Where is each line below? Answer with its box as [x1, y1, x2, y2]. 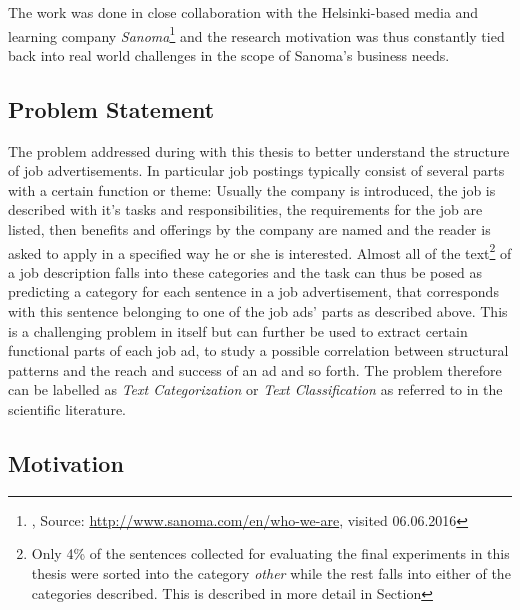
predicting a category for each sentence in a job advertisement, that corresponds [8, 281, 499, 302]
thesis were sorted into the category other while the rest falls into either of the [31, 563, 511, 583]
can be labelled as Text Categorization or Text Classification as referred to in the [8, 379, 503, 400]
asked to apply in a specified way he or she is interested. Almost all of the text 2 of [8, 239, 512, 263]
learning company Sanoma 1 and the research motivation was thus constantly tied [8, 22, 505, 46]
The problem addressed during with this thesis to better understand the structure [8, 140, 510, 161]
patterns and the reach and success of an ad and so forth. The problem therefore [8, 359, 502, 380]
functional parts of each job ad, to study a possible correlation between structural [8, 340, 509, 361]
